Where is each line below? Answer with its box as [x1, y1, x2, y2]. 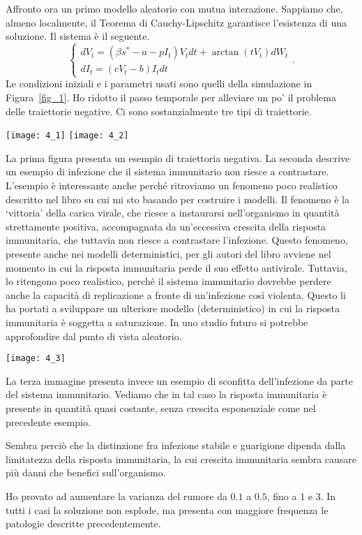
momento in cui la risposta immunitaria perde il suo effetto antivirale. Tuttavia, [6, 260, 347, 274]
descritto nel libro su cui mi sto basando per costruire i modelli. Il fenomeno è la [6, 191, 349, 206]
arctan [211, 47, 239, 58]
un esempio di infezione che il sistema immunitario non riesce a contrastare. [6, 164, 329, 179]
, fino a [266, 488, 297, 503]
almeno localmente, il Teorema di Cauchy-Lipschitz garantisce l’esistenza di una [6, 15, 347, 29]
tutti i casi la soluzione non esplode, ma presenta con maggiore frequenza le [6, 502, 329, 517]
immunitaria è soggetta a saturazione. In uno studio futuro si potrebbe [6, 314, 308, 329]
